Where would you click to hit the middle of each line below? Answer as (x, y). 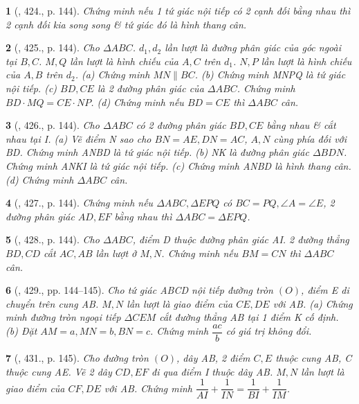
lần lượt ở (116, 253)
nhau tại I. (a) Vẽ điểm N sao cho (79, 138)
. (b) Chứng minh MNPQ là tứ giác (270, 74)
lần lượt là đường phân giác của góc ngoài (253, 47)
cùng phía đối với (310, 138)
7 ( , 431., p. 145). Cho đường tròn (77, 357)
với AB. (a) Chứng (313, 303)
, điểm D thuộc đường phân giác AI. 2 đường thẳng (241, 239)
